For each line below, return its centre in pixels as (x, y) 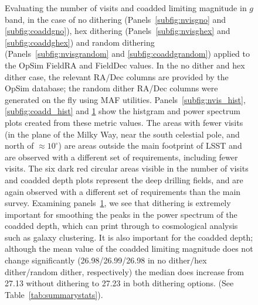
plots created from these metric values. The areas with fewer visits (124, 122)
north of (19, 145)
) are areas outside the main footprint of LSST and (150, 145)
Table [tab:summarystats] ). (54, 294)
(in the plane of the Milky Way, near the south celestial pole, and (122, 134)
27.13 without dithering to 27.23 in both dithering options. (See (119, 283)
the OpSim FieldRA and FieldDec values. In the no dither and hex (125, 65)
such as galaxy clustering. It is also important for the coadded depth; (129, 237)
